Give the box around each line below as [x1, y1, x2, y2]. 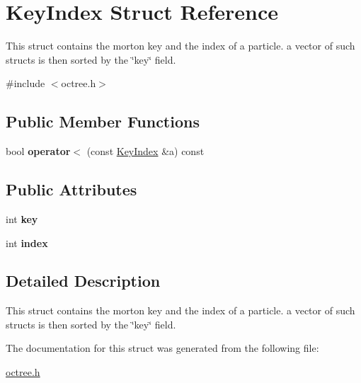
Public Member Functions [6, 110, 200, 132]
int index [6, 235, 48, 250]
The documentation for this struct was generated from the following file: [6, 341, 319, 355]
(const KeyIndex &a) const [86, 144, 205, 159]
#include [6, 76, 45, 91]
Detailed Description [6, 270, 161, 292]
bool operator [6, 144, 71, 159]
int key [6, 211, 38, 226]
